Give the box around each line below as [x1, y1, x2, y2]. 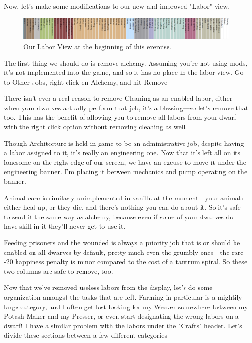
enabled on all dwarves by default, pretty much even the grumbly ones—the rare [4, 247, 244, 257]
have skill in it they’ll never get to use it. [4, 221, 126, 231]
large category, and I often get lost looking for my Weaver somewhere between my [4, 301, 248, 311]
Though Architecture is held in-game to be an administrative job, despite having [4, 138, 244, 148]
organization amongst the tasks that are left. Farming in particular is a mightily [4, 291, 242, 302]
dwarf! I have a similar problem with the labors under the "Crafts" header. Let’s [4, 320, 242, 330]
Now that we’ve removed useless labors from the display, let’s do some [4, 282, 213, 292]
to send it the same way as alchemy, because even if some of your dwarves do [4, 211, 234, 221]
